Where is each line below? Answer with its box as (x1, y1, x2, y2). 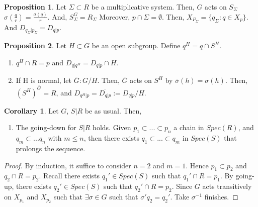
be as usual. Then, (84, 105, 142, 116)
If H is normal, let (16, 75, 71, 85)
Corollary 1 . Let (4, 105, 59, 116)
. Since (171, 181, 193, 191)
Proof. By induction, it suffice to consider (4, 160, 131, 170)
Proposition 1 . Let (4, 2, 67, 12)
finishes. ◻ (204, 191, 238, 202)
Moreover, (99, 11, 130, 22)
